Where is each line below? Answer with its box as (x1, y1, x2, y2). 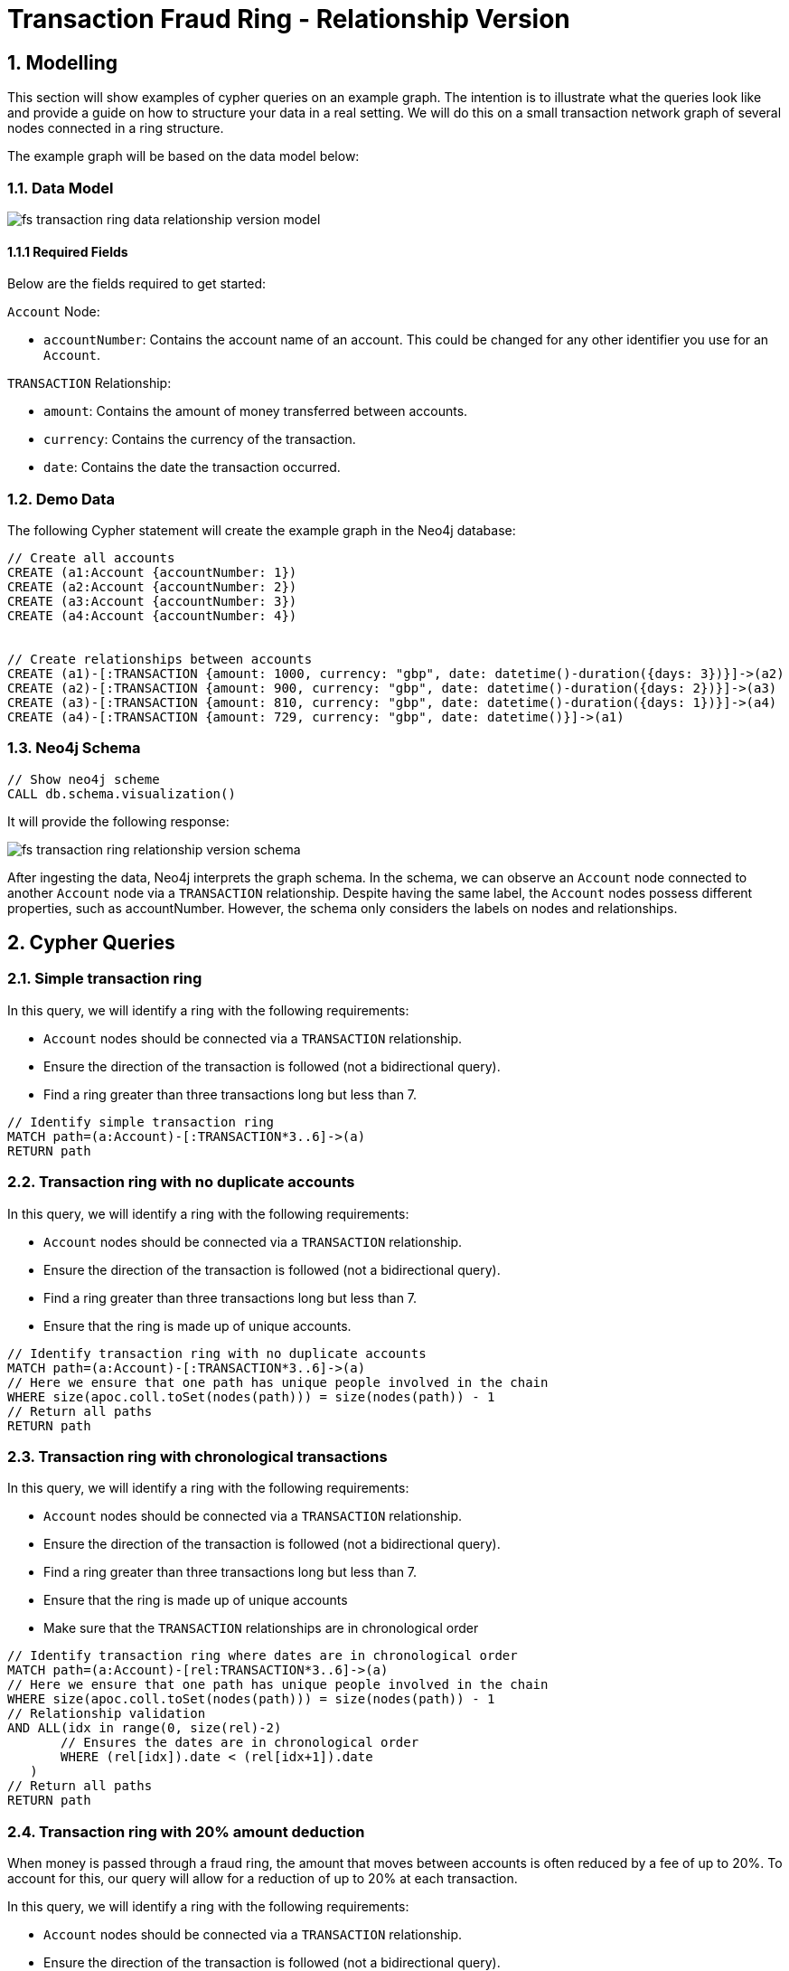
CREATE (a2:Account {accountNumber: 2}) (7, 579, 297, 594)
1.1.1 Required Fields (7, 243, 128, 259)
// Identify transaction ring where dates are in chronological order (7, 1648, 518, 1664)
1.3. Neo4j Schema (7, 739, 141, 758)
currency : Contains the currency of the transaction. (43, 431, 356, 448)
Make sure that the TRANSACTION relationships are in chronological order (43, 1620, 479, 1636)
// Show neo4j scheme (7, 771, 160, 787)
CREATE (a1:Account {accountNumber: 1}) (7, 564, 297, 580)
